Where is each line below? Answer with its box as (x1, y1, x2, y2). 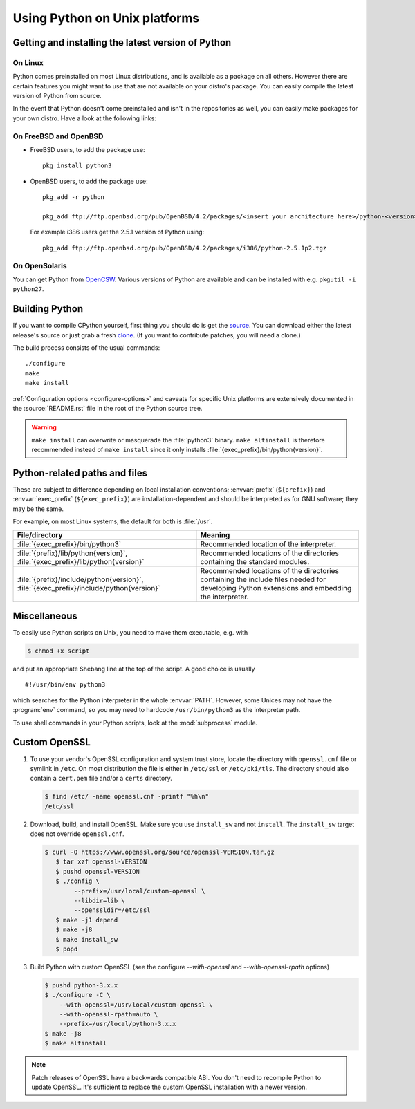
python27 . (12, 285, 44, 293)
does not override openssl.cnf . (30, 830, 124, 838)
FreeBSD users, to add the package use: (30, 146, 145, 154)
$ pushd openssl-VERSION (55, 868, 140, 875)
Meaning (200, 530, 230, 539)
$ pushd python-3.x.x (44, 981, 118, 989)
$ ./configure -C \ (44, 991, 111, 999)
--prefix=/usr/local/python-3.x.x (59, 1020, 176, 1028)
